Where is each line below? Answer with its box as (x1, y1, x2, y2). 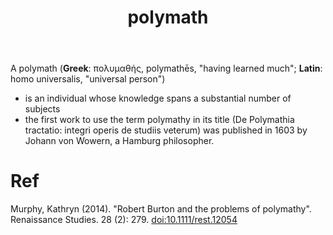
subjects (24, 103, 61, 115)
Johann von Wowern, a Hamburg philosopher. (24, 135, 215, 147)
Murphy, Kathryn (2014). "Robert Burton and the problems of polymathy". (10, 203, 312, 215)
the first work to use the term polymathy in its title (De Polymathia (24, 114, 295, 126)
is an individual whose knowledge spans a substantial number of (24, 92, 292, 105)
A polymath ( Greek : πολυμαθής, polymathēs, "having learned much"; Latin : (10, 62, 323, 75)
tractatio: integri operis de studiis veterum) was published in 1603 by (24, 124, 308, 136)
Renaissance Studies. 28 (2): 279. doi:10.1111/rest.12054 (10, 214, 238, 226)
